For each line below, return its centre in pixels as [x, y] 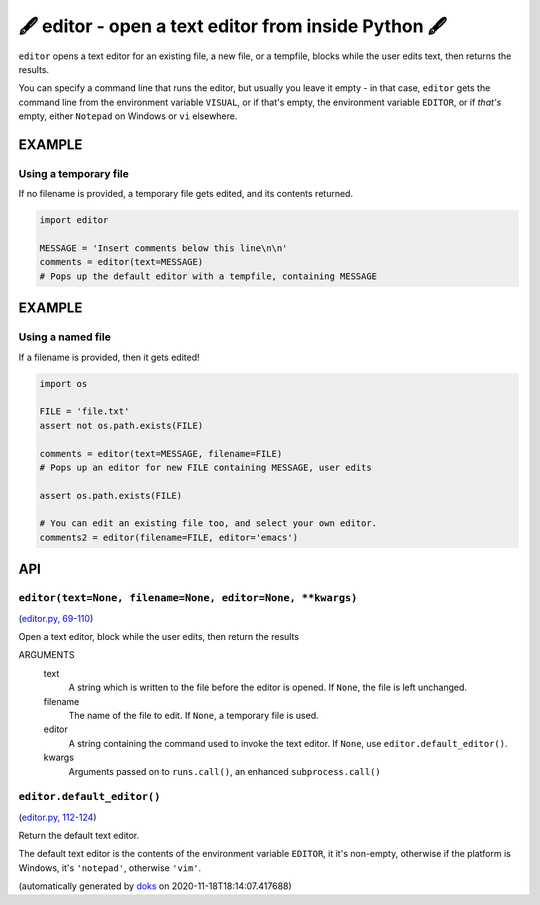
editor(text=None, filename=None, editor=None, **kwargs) [188, 598]
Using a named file [65, 337]
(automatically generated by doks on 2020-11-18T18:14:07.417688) [155, 886]
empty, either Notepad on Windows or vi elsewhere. [128, 116]
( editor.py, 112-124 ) [57, 817]
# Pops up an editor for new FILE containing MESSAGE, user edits [205, 467]
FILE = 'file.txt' [84, 411]
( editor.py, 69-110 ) [56, 618]
